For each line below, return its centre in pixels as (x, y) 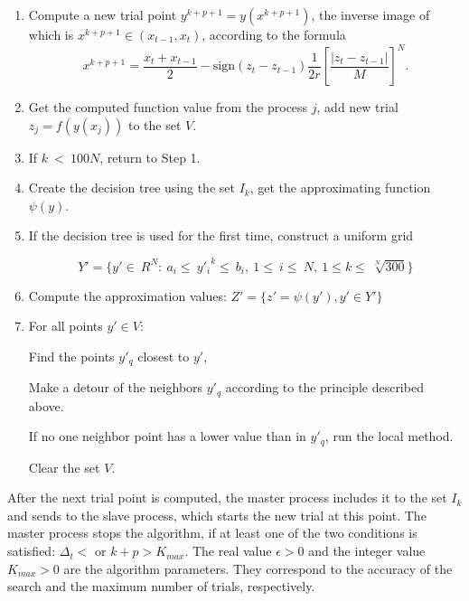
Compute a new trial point (103, 14)
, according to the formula (274, 34)
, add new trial (357, 107)
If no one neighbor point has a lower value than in (167, 436)
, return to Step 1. (150, 157)
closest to (164, 356)
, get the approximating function (340, 188)
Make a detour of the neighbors (116, 387)
